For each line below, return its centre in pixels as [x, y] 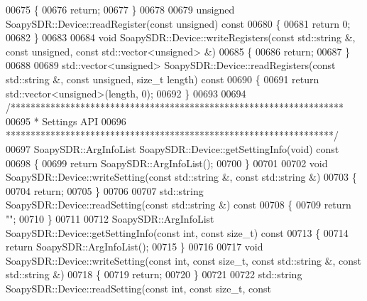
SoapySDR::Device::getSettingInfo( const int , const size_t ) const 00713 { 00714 [177, 232]
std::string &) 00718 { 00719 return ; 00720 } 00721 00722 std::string [154, 274]
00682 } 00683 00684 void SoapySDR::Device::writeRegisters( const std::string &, [181, 37]
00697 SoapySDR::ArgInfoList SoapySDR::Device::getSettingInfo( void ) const [172, 148]
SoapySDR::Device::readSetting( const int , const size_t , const [138, 288]
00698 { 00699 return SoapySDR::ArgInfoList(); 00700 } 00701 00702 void [167, 163]
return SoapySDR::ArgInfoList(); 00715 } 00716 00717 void [135, 247]
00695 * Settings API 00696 [66, 121]
